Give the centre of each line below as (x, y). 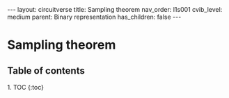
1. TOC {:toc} (25, 87)
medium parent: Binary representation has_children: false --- (94, 17)
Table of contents (46, 71)
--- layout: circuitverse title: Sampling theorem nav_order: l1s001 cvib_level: (115, 9)
